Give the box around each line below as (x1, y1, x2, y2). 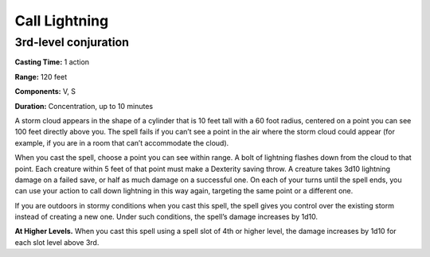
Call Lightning (14, 12, 109, 29)
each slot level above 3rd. (14, 237, 100, 247)
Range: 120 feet (14, 72, 68, 81)
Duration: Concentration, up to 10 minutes (14, 101, 154, 111)
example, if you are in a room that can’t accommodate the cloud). (14, 138, 229, 147)
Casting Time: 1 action (14, 57, 90, 67)
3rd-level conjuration (14, 35, 129, 49)
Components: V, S (14, 87, 76, 96)
